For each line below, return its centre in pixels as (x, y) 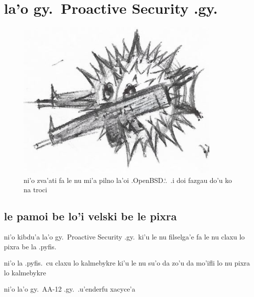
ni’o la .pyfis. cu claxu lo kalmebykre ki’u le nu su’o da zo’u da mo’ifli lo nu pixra (127, 263)
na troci (35, 190)
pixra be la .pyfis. (30, 246)
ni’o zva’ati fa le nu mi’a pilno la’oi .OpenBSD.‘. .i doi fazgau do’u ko (128, 180)
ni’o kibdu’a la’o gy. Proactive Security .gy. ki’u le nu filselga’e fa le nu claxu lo (125, 236)
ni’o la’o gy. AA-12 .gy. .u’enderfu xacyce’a (70, 289)
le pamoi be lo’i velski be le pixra (90, 216)
